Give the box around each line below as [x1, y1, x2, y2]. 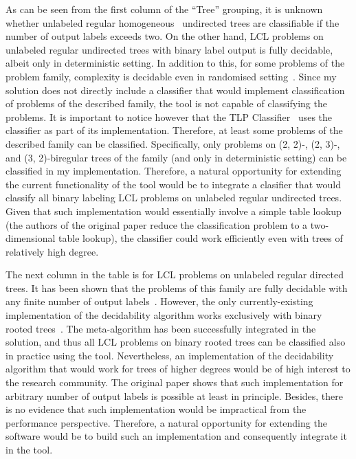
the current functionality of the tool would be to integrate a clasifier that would [5, 177, 341, 191]
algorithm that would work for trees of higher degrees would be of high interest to [5, 361, 351, 376]
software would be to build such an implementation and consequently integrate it [5, 429, 347, 443]
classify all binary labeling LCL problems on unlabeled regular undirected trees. [5, 190, 342, 205]
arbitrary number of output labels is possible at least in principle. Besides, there [5, 388, 343, 403]
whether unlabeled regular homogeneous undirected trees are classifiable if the [5, 15, 340, 30]
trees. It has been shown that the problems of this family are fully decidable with [5, 280, 348, 295]
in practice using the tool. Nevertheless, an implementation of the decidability [5, 348, 334, 362]
